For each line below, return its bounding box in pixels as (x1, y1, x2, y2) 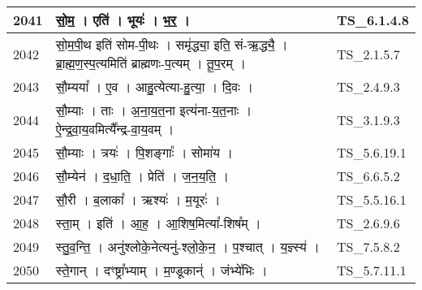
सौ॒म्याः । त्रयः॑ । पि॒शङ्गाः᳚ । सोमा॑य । (55, 143, 234, 162)
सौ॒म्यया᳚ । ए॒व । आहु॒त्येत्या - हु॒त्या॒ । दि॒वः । (55, 77, 253, 96)
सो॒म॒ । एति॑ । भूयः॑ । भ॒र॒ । (55, 11, 190, 29)
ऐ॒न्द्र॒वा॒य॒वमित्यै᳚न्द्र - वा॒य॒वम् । (55, 119, 174, 138)
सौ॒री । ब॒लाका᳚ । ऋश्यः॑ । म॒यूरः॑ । (55, 190, 221, 209)
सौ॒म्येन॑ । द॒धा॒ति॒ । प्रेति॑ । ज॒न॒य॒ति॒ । (55, 167, 230, 185)
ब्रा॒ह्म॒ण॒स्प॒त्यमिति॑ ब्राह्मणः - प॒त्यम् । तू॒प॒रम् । (55, 54, 246, 72)
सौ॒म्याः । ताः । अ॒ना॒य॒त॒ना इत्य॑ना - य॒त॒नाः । (55, 101, 252, 119)
